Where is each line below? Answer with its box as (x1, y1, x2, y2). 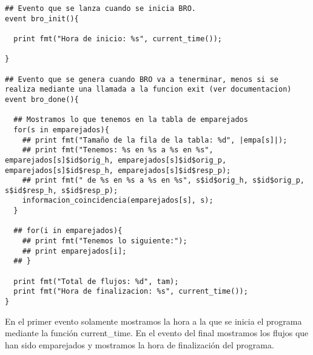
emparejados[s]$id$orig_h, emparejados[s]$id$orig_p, (5, 155, 227, 164)
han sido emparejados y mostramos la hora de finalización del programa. (5, 338, 274, 351)
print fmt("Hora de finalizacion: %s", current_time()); (13, 287, 248, 296)
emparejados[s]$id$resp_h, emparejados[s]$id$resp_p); (5, 166, 231, 175)
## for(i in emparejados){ (13, 226, 123, 235)
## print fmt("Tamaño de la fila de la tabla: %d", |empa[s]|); (22, 135, 288, 144)
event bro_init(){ (5, 14, 79, 23)
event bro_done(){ (5, 95, 79, 104)
